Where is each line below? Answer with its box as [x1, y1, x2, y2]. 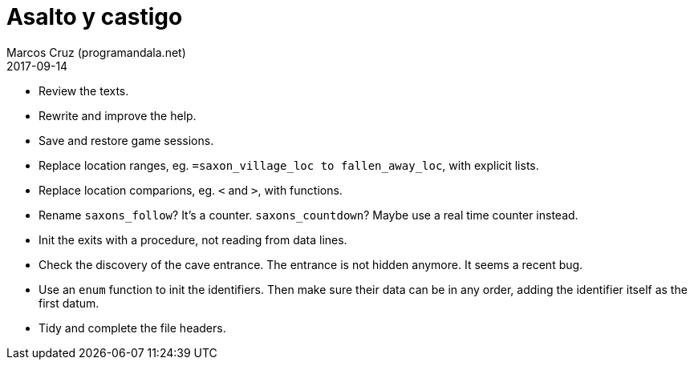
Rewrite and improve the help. [39, 108, 197, 123]
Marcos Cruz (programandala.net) [6, 45, 186, 59]
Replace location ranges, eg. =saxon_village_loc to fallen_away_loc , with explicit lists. [39, 158, 539, 172]
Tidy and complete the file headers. [39, 320, 226, 335]
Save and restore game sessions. [39, 133, 214, 147]
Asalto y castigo [6, 3, 183, 30]
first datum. [39, 296, 99, 310]
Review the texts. [39, 83, 129, 98]
